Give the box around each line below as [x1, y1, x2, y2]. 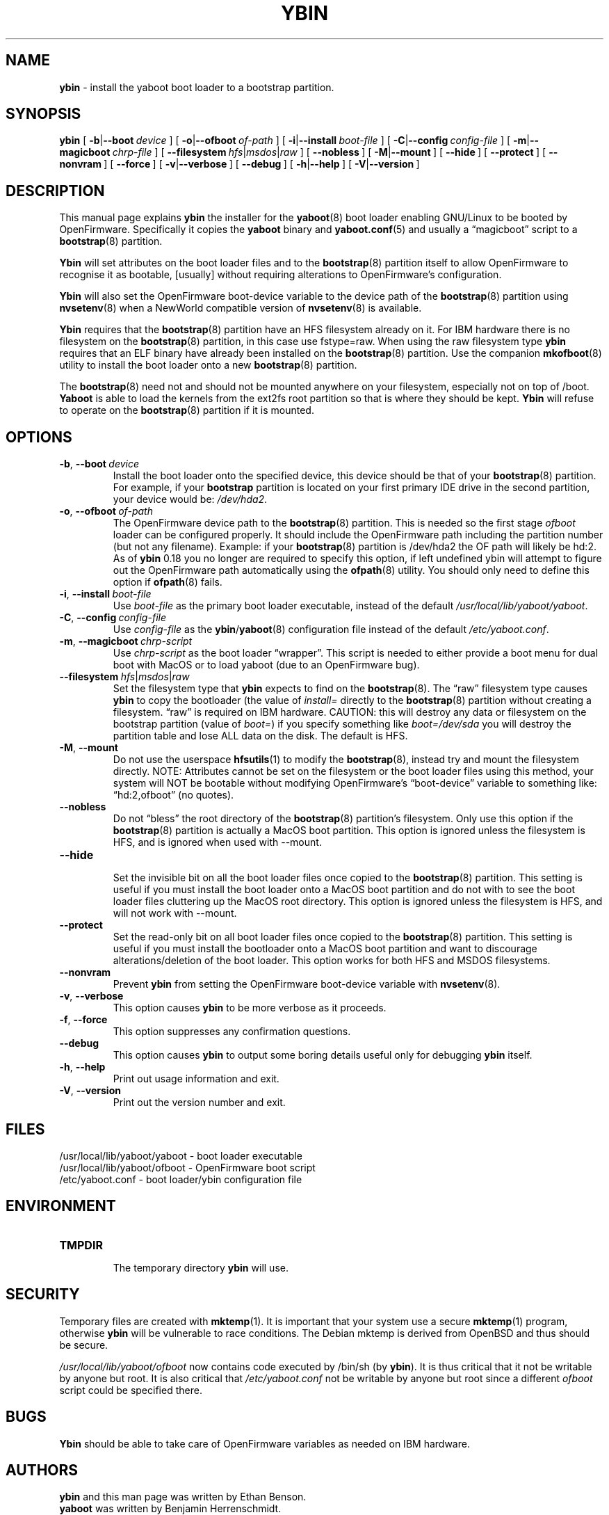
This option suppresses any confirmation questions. [113, 1025, 351, 1038]
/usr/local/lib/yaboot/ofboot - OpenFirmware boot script [59, 1161, 316, 1173]
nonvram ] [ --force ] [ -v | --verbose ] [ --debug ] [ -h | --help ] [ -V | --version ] [59, 158, 420, 170]
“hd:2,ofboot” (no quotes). [113, 789, 234, 801]
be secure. [59, 1338, 108, 1351]
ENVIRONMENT [6, 1197, 116, 1215]
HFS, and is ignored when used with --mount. [113, 836, 322, 849]
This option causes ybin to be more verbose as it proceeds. [113, 1002, 387, 1014]
